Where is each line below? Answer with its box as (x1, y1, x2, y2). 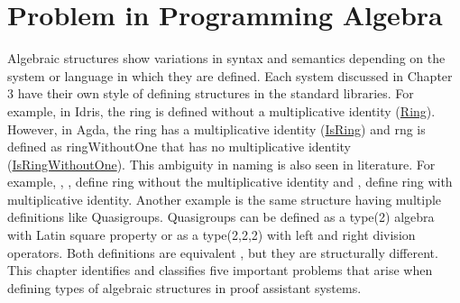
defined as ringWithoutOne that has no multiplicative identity (7, 137, 351, 156)
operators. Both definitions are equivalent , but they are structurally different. (7, 243, 438, 262)
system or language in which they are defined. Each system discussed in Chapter (7, 66, 453, 85)
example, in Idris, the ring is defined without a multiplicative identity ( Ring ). (7, 101, 436, 120)
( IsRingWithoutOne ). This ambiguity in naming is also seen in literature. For (7, 154, 436, 173)
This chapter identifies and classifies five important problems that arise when (7, 261, 433, 280)
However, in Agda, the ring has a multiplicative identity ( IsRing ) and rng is (7, 119, 426, 138)
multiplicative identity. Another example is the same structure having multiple (7, 189, 442, 208)
